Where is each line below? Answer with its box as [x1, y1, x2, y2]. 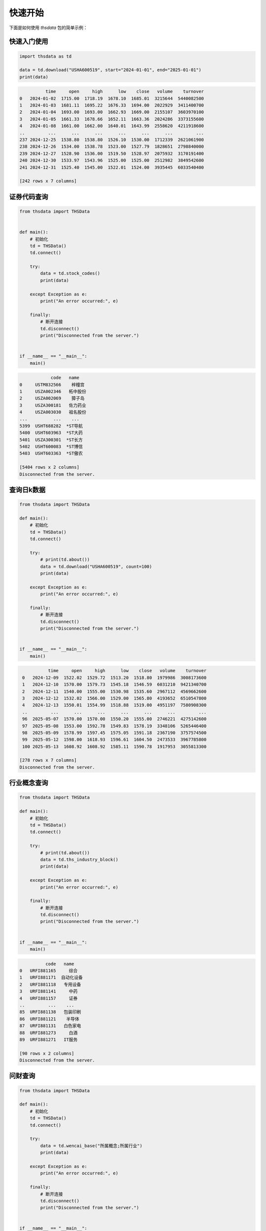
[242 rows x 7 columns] [19, 178, 77, 184]
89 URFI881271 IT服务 [19, 1037, 78, 1042]
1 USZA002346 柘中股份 [19, 389, 86, 394]
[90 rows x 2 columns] [19, 1050, 74, 1056]
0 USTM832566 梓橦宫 [19, 382, 85, 388]
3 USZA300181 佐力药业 [19, 402, 86, 408]
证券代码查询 [9, 193, 48, 201]
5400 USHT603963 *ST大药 [19, 430, 83, 436]
